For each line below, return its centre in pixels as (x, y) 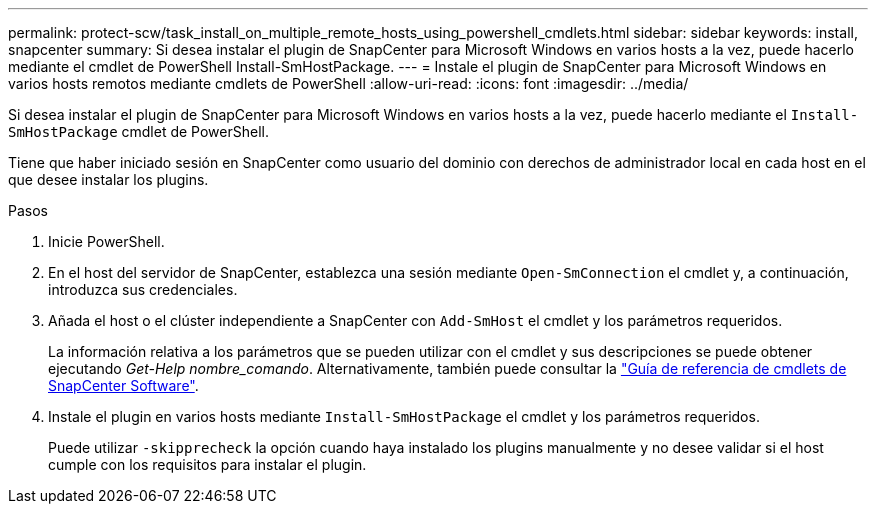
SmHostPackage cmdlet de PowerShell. (138, 131)
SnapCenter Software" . (123, 385)
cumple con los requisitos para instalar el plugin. (207, 464)
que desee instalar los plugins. (108, 179)
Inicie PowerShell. (106, 241)
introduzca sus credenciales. (143, 289)
